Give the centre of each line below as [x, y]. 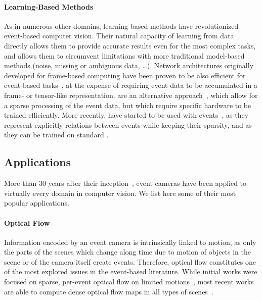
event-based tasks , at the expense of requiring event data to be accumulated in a [131, 85]
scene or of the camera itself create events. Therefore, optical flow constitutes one [130, 261]
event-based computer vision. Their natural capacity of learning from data [119, 36]
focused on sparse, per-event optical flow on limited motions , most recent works [129, 282]
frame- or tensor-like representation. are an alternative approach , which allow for [131, 95]
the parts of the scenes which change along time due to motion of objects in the [127, 252]
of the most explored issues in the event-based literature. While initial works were [131, 271]
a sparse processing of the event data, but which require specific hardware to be [128, 105]
